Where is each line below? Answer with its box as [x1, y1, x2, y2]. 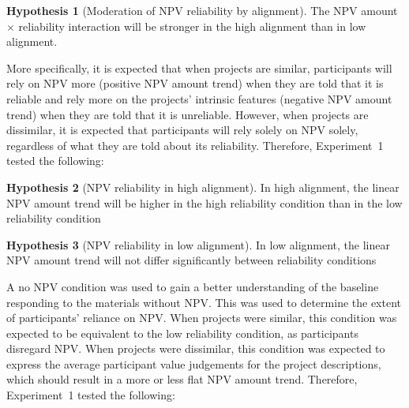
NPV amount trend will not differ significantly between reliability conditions [6, 252, 377, 268]
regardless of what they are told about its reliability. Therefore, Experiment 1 [6, 137, 384, 153]
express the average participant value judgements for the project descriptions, [6, 355, 381, 372]
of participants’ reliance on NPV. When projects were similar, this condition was [6, 309, 397, 326]
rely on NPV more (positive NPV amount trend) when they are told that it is [6, 75, 384, 92]
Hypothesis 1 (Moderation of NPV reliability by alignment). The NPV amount [6, 2, 398, 18]
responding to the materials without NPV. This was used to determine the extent [6, 294, 402, 310]
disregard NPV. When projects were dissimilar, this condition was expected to [6, 340, 385, 357]
